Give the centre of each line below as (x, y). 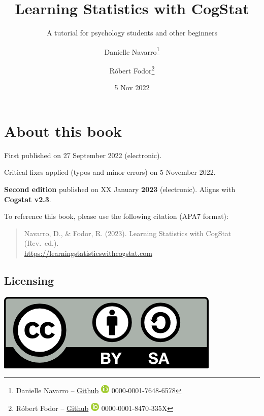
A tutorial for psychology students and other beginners (132, 33)
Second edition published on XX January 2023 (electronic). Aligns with (120, 189)
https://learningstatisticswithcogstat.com (88, 253)
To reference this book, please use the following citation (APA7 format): (116, 216)
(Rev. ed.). (41, 243)
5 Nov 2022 (132, 87)
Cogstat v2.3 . (28, 199)
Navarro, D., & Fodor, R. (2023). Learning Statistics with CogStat (128, 233)
